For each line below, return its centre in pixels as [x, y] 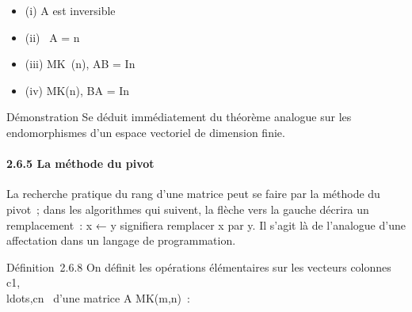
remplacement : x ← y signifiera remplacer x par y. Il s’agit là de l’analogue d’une [206, 224]
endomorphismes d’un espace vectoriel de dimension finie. [146, 132]
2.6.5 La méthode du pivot [80, 164]
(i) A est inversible [70, 10]
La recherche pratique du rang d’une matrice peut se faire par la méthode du [193, 194]
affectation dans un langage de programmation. [121, 240]
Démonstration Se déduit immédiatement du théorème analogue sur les [179, 117]
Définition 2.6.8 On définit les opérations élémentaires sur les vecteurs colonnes [199, 266]
